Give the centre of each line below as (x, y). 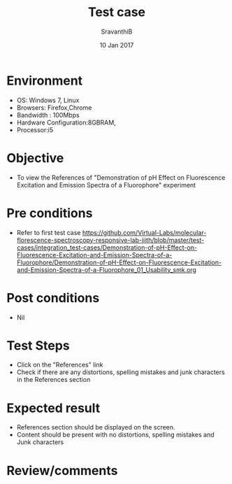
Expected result (53, 408)
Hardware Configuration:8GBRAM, (66, 122)
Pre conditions (50, 213)
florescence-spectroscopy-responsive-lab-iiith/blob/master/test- (110, 240)
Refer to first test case (49, 232)
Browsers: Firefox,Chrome (54, 107)
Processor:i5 (35, 129)
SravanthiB (117, 31)
